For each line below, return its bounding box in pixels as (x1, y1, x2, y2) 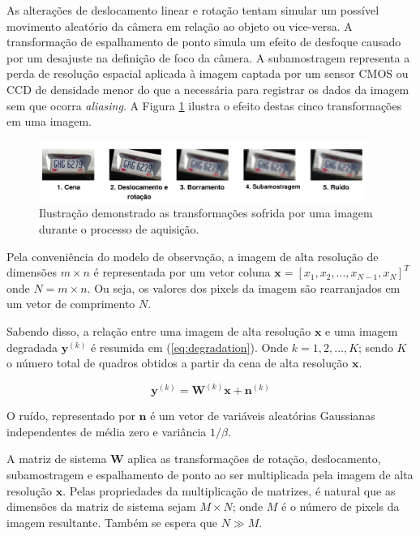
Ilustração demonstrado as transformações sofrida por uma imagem (39, 204, 373, 221)
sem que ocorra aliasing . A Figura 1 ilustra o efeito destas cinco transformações (6, 96, 402, 114)
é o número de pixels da (281, 498, 400, 515)
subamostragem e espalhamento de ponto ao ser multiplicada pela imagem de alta (6, 466, 414, 483)
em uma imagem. (6, 113, 92, 130)
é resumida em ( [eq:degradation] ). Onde (90, 338, 289, 355)
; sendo (358, 338, 393, 355)
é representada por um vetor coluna (93, 264, 271, 281)
